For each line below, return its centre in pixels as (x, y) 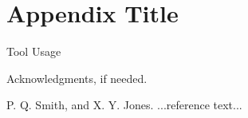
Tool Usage (34, 51)
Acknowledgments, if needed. (77, 78)
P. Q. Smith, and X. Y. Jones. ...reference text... (124, 105)
